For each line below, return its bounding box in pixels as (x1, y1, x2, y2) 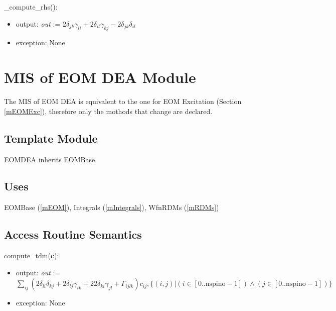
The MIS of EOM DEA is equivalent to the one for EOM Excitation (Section (4, 96, 242, 107)
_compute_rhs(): (4, 2, 58, 12)
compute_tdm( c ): (4, 250, 59, 261)
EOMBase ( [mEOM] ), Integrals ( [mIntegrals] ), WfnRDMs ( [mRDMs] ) (4, 202, 219, 213)
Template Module (4, 130, 98, 146)
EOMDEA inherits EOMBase (4, 154, 95, 164)
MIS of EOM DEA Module (4, 67, 196, 87)
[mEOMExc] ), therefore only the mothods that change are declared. (4, 106, 213, 116)
